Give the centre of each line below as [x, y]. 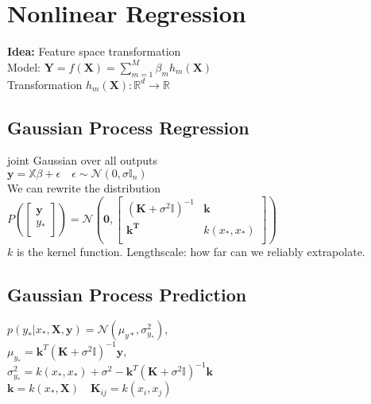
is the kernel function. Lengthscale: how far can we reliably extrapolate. [191, 251]
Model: [24, 66]
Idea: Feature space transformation [94, 51]
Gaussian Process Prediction [127, 294]
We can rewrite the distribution [84, 187]
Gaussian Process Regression [128, 127]
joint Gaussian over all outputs [82, 160]
